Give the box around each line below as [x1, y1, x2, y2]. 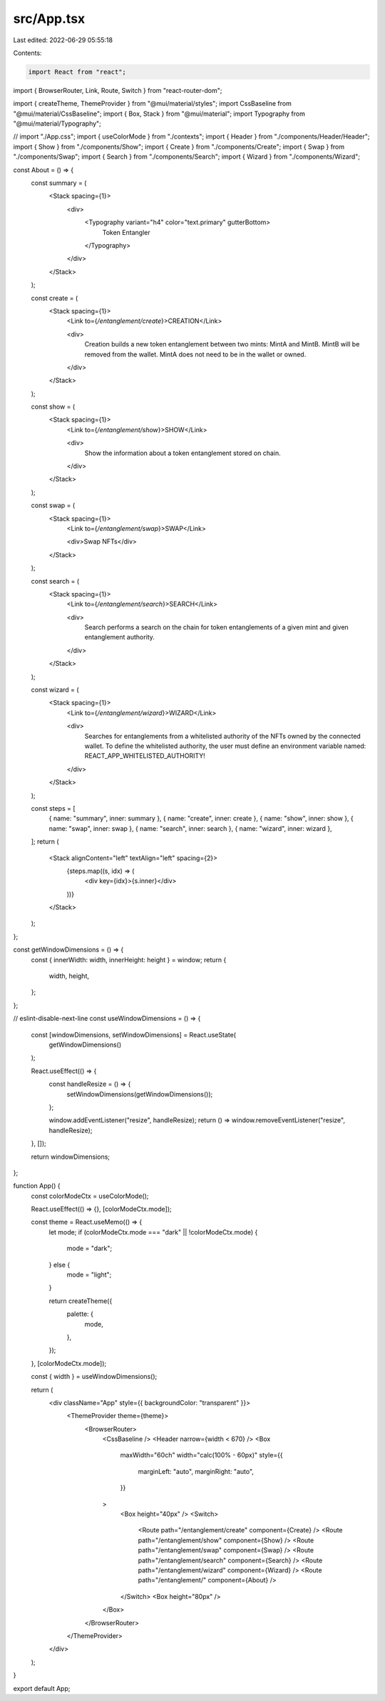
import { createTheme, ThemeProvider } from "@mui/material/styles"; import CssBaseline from [13, 99, 292, 108]
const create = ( [31, 294, 78, 302]
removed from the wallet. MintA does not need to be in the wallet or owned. [84, 350, 307, 359]
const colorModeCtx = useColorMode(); [31, 1192, 149, 1200]
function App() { [13, 1182, 61, 1190]
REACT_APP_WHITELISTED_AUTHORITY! [84, 752, 206, 760]
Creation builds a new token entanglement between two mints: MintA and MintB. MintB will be [84, 340, 360, 349]
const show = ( [31, 402, 76, 411]
